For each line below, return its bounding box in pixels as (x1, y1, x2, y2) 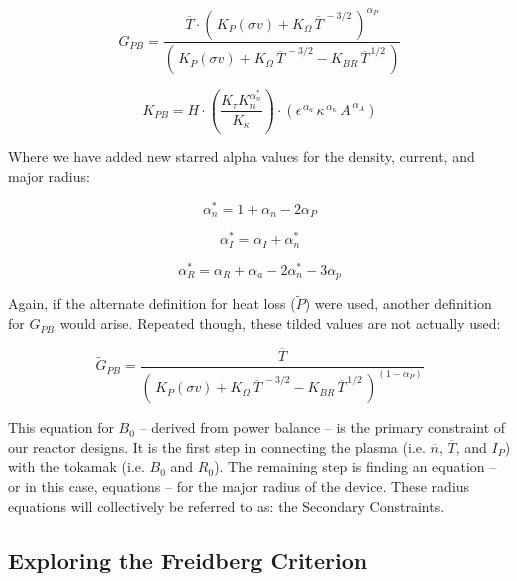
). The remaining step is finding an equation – (214, 456, 497, 477)
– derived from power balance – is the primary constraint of (139, 417, 506, 438)
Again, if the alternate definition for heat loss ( (8, 293, 296, 314)
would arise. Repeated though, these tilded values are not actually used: (59, 313, 501, 334)
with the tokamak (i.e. (8, 456, 145, 477)
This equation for (8, 417, 114, 438)
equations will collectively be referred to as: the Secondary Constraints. (8, 495, 445, 516)
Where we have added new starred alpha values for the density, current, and (8, 146, 475, 167)
